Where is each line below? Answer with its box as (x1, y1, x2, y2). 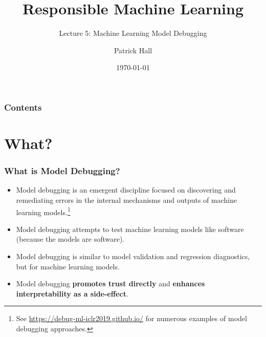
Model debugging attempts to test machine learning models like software (16, 223, 244, 234)
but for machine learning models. (16, 261, 120, 271)
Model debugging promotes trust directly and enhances (16, 278, 205, 289)
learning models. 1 (16, 205, 71, 217)
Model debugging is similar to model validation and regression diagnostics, (16, 251, 250, 262)
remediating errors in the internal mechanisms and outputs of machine (16, 195, 237, 205)
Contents (4, 100, 42, 113)
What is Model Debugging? (4, 164, 120, 177)
